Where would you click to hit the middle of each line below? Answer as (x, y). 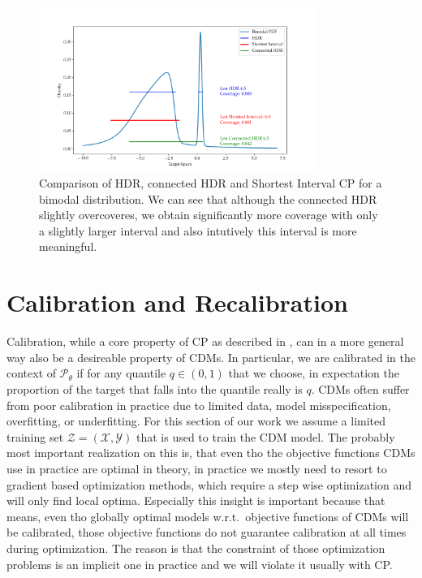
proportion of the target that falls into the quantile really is (155, 388)
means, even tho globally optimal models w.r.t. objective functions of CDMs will (208, 516)
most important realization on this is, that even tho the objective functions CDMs (211, 453)
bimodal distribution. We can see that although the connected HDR (208, 198)
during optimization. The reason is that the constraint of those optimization (196, 548)
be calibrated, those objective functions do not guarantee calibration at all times (207, 532)
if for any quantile (121, 373)
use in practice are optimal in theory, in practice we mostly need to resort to (197, 468)
